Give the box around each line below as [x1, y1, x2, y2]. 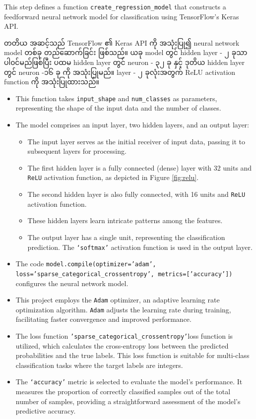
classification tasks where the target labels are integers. [15, 359, 183, 370]
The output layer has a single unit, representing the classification [27, 232, 225, 242]
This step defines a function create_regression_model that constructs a [4, 1, 226, 11]
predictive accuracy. [15, 406, 76, 416]
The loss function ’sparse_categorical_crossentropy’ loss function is [15, 331, 233, 341]
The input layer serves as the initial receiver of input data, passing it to [27, 136, 246, 146]
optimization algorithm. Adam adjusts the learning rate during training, [15, 304, 231, 314]
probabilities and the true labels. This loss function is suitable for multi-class [15, 350, 250, 360]
